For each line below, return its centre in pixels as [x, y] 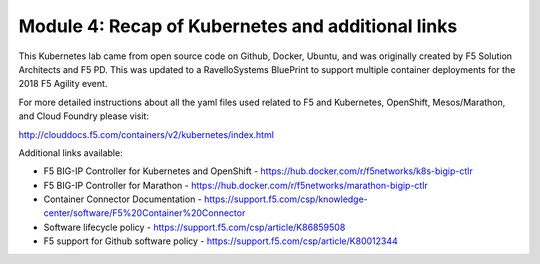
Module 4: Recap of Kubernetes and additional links [238, 26]
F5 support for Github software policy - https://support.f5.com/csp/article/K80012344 [221, 241]
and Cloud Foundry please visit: [84, 116]
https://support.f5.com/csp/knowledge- [286, 199]
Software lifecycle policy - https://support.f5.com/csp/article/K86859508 [194, 227]
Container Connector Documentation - [122, 199]
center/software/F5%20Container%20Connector [144, 213]
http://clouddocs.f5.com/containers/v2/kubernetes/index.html [146, 134]
